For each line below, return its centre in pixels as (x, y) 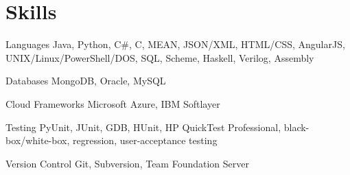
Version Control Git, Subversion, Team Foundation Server (127, 163)
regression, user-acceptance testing (145, 140)
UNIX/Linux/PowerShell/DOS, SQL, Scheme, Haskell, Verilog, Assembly (160, 57)
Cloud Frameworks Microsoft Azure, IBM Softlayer (113, 103)
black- (296, 127)
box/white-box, (38, 140)
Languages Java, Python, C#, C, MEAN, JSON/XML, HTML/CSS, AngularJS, (175, 44)
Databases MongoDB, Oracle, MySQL (86, 81)
